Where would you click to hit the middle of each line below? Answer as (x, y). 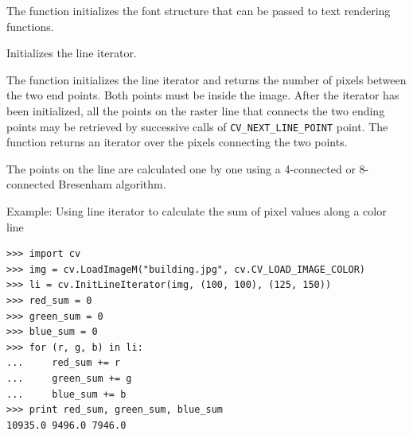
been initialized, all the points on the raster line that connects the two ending (196, 110)
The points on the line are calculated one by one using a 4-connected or (181, 168)
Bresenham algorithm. (112, 184)
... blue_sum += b (66, 394)
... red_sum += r (64, 363)
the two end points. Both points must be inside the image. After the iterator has (203, 95)
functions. (30, 26)
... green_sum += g (69, 378)
